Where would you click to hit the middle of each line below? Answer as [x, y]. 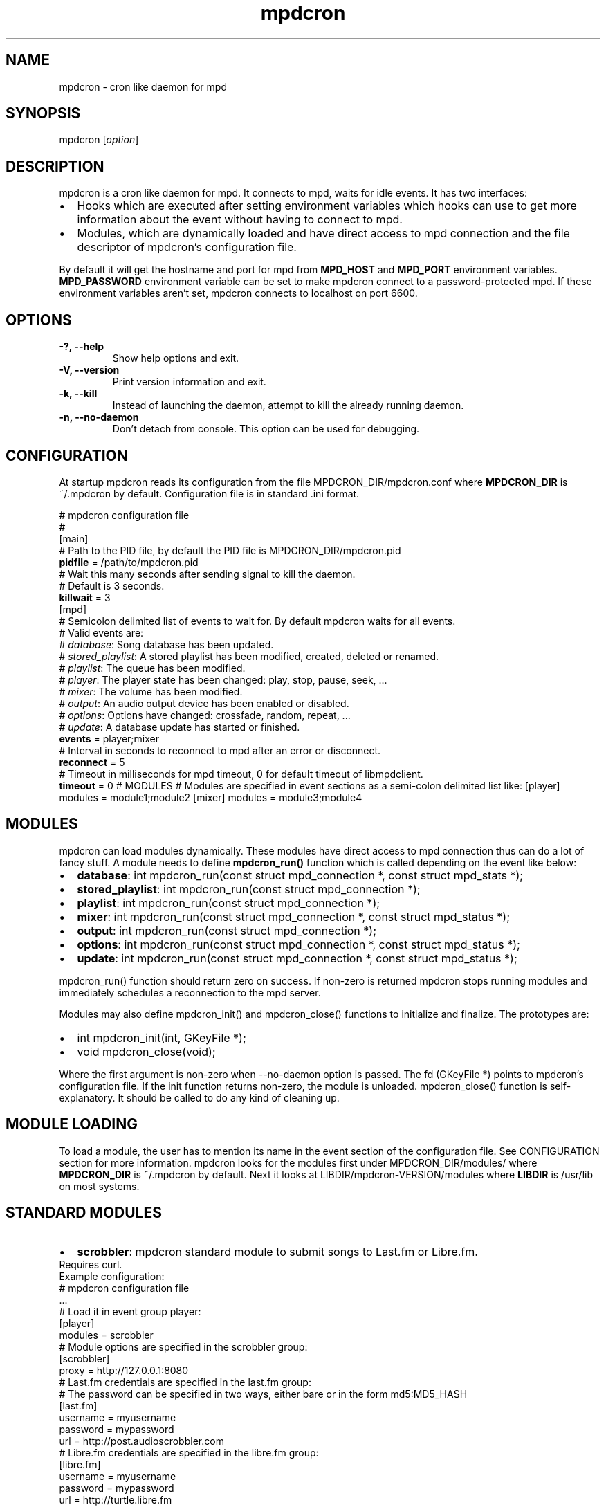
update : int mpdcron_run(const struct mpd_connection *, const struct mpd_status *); [297, 958]
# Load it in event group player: [130, 1311]
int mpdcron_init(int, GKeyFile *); [162, 1038]
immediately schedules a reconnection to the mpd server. [190, 992]
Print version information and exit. [189, 382]
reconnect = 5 [92, 762]
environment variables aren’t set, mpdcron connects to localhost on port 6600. [238, 293]
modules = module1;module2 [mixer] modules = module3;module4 [211, 797]
